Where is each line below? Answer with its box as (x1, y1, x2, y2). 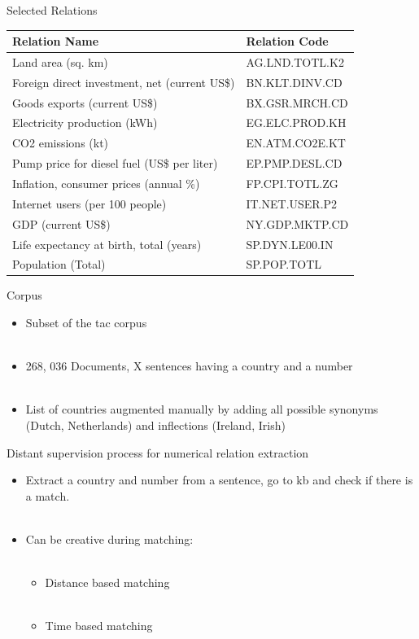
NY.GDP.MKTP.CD (246, 215, 349, 232)
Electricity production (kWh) (12, 114, 158, 131)
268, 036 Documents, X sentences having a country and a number (25, 357, 353, 374)
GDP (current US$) (12, 215, 111, 232)
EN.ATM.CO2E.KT (246, 134, 346, 151)
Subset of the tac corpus (25, 314, 147, 331)
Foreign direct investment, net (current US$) (12, 73, 235, 90)
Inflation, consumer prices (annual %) (12, 175, 200, 191)
